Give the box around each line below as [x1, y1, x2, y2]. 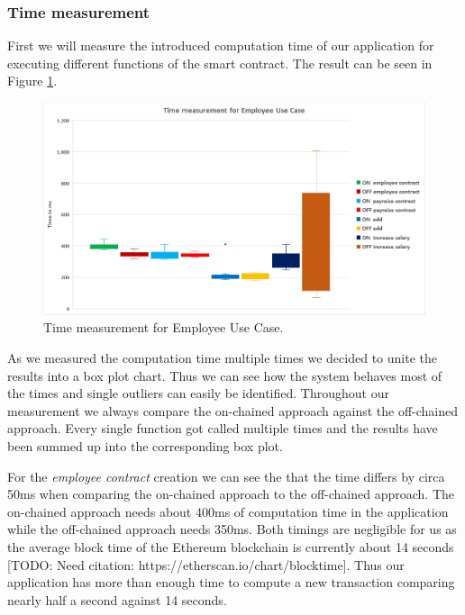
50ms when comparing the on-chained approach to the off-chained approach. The [7, 484, 455, 503]
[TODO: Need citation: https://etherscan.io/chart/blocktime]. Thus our [7, 555, 405, 574]
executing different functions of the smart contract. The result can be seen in [7, 53, 433, 72]
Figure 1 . [7, 71, 58, 90]
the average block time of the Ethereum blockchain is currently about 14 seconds [7, 538, 454, 556]
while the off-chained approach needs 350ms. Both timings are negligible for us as [7, 520, 457, 538]
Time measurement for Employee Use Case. [43, 318, 284, 337]
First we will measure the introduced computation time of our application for [7, 36, 434, 55]
